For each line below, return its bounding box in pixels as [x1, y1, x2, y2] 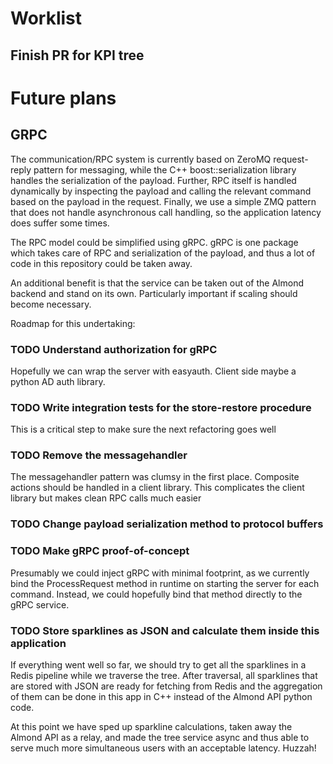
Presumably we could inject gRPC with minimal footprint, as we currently [10, 567, 310, 579]
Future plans [10, 87, 117, 109]
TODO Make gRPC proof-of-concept [10, 544, 190, 558]
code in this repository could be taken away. [10, 257, 193, 269]
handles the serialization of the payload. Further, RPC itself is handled [10, 174, 297, 186]
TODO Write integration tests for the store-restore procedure [10, 400, 312, 414]
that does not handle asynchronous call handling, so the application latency [10, 206, 322, 218]
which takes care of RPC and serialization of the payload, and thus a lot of [10, 247, 316, 259]
